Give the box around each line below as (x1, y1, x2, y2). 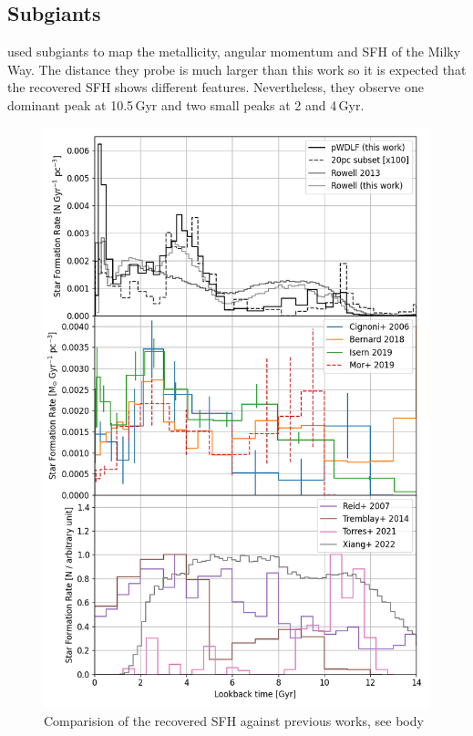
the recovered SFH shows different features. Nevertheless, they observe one (7, 78, 424, 97)
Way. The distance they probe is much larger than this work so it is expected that (7, 59, 467, 78)
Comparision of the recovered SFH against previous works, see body (44, 710, 424, 730)
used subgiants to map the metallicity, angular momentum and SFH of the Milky (7, 42, 461, 61)
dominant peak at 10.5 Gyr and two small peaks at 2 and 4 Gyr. (7, 95, 365, 114)
